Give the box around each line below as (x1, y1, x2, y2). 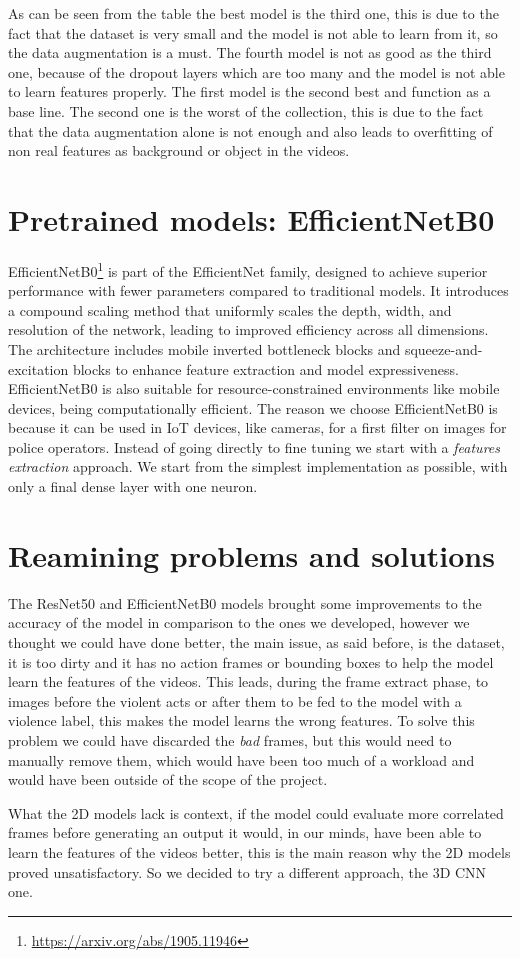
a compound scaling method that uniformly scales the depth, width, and (8, 299, 452, 320)
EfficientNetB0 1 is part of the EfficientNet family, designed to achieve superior (8, 257, 488, 281)
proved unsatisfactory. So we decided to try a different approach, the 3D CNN (8, 861, 487, 882)
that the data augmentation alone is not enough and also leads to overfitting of (8, 120, 493, 141)
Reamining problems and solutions (8, 534, 495, 575)
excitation (8, 358, 69, 379)
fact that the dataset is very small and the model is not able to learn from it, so (8, 22, 498, 43)
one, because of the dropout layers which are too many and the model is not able (8, 61, 505, 82)
